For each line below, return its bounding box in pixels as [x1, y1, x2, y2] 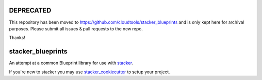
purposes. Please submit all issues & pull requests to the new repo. [9, 26, 143, 31]
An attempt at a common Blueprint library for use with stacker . [9, 60, 133, 66]
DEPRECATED [9, 6, 51, 14]
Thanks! [9, 35, 25, 40]
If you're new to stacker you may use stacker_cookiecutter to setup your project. [9, 69, 170, 75]
